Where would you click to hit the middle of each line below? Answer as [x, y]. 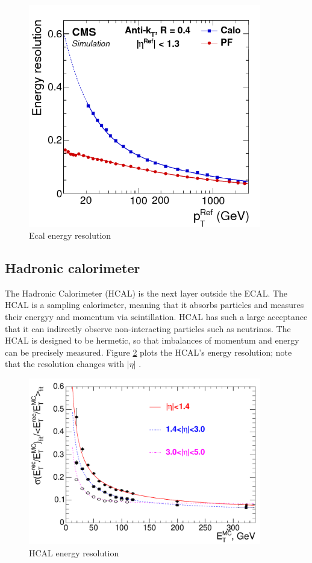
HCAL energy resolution [74, 552]
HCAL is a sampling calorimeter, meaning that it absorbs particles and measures [154, 305]
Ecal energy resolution [70, 235]
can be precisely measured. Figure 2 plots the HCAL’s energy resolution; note [148, 352]
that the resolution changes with [65, 364]
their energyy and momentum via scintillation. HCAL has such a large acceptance [156, 316]
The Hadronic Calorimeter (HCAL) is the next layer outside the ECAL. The [146, 293]
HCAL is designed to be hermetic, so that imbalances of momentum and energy [152, 340]
